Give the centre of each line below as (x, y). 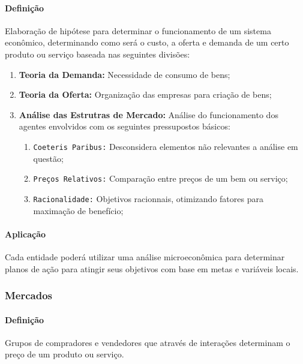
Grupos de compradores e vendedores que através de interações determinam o (148, 342)
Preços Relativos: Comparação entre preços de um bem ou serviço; (160, 178)
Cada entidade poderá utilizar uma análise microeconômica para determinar (145, 256)
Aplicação (25, 234)
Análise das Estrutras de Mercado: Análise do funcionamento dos (148, 114)
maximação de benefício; (78, 210)
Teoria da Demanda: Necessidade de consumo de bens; (124, 74)
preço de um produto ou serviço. (64, 354)
